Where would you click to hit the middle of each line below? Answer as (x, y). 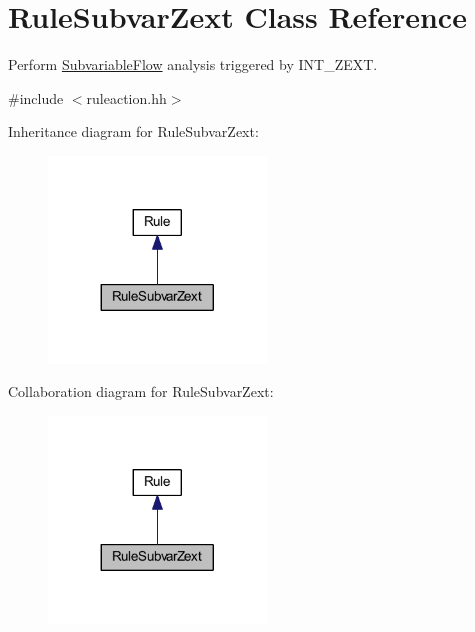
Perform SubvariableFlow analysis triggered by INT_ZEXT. (193, 64)
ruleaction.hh (126, 97)
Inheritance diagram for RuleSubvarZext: (133, 131)
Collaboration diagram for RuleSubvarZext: (141, 391)
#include (36, 97)
